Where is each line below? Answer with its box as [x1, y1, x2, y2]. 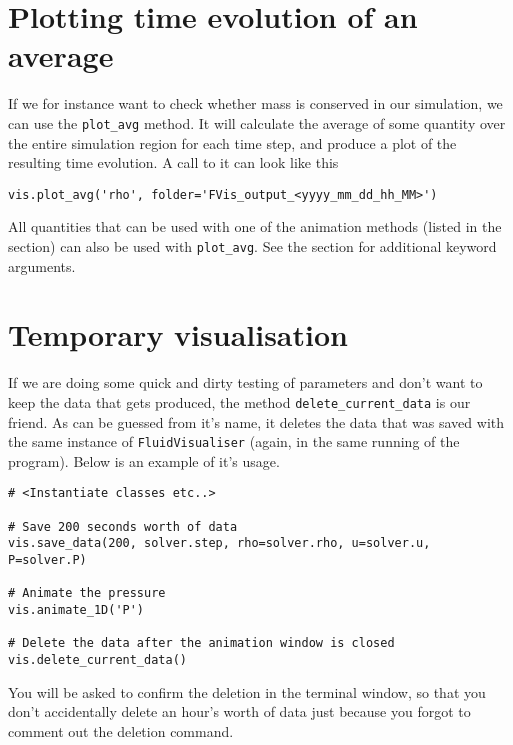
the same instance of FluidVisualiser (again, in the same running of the [8, 431, 460, 452]
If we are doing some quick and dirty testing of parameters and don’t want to [8, 372, 483, 393]
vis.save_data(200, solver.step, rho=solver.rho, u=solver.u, [8, 536, 431, 551]
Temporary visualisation [8, 314, 348, 355]
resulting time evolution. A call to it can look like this [8, 152, 339, 173]
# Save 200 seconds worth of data [8, 519, 238, 534]
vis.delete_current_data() [8, 653, 187, 668]
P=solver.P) [8, 553, 87, 568]
